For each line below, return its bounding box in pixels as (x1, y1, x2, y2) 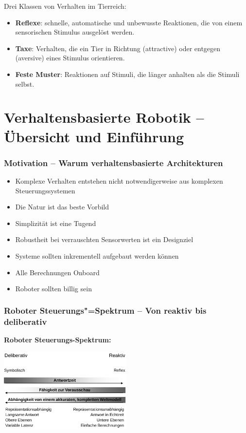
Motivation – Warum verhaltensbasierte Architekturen (4, 156, 223, 169)
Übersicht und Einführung (4, 126, 184, 146)
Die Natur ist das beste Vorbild (15, 202, 109, 212)
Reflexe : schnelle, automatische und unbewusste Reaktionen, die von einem (15, 17, 243, 27)
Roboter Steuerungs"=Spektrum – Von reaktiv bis (4, 304, 207, 316)
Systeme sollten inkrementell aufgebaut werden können (15, 250, 179, 261)
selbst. (15, 78, 35, 89)
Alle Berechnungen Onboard (15, 267, 100, 277)
